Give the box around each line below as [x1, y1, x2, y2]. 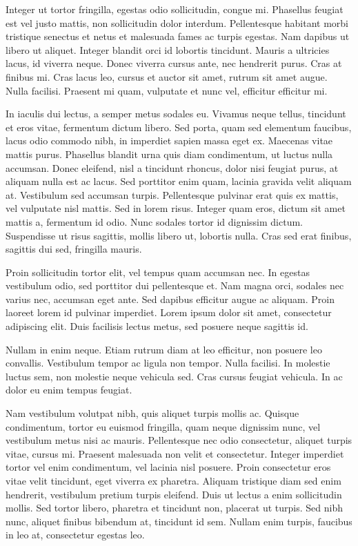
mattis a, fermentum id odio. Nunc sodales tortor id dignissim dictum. [6, 214, 304, 228]
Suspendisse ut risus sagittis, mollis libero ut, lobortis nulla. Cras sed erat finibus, [6, 228, 352, 242]
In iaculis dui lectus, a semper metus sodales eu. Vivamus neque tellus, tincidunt [6, 106, 346, 121]
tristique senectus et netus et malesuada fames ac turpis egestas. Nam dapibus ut [6, 29, 350, 43]
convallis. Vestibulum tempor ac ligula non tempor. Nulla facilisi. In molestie [6, 355, 330, 370]
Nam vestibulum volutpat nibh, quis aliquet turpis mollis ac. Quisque [6, 406, 299, 420]
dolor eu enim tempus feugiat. [6, 382, 132, 397]
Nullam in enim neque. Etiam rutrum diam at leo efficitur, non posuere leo [6, 342, 322, 356]
